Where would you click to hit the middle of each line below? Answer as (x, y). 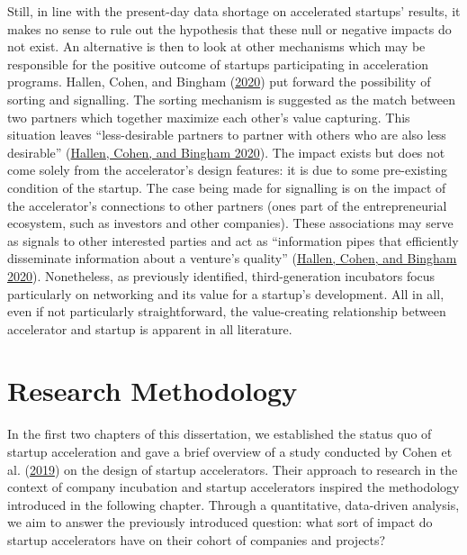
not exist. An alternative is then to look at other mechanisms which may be (216, 46)
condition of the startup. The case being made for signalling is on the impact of (227, 187)
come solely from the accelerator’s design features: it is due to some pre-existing (228, 170)
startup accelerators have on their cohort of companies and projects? (197, 539)
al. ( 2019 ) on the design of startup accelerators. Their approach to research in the (233, 469)
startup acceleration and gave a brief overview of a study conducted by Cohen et (230, 451)
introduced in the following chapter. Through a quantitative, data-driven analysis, (233, 504)
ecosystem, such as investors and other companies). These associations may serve (230, 223)
